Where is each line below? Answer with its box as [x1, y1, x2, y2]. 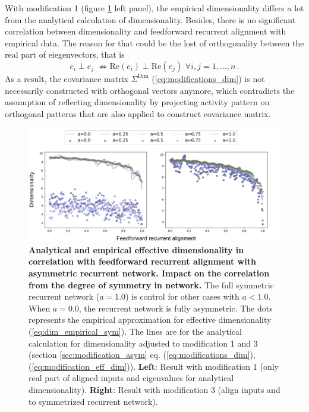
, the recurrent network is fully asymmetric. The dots [78, 301, 273, 314]
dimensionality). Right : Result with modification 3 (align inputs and [29, 383, 280, 395]
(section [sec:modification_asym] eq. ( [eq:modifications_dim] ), [29, 348, 256, 361]
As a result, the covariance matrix [5, 72, 128, 84]
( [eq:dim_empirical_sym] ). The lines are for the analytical [29, 325, 242, 337]
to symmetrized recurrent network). [29, 395, 158, 407]
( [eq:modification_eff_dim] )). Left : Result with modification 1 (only [29, 360, 279, 372]
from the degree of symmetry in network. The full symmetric [29, 278, 274, 291]
